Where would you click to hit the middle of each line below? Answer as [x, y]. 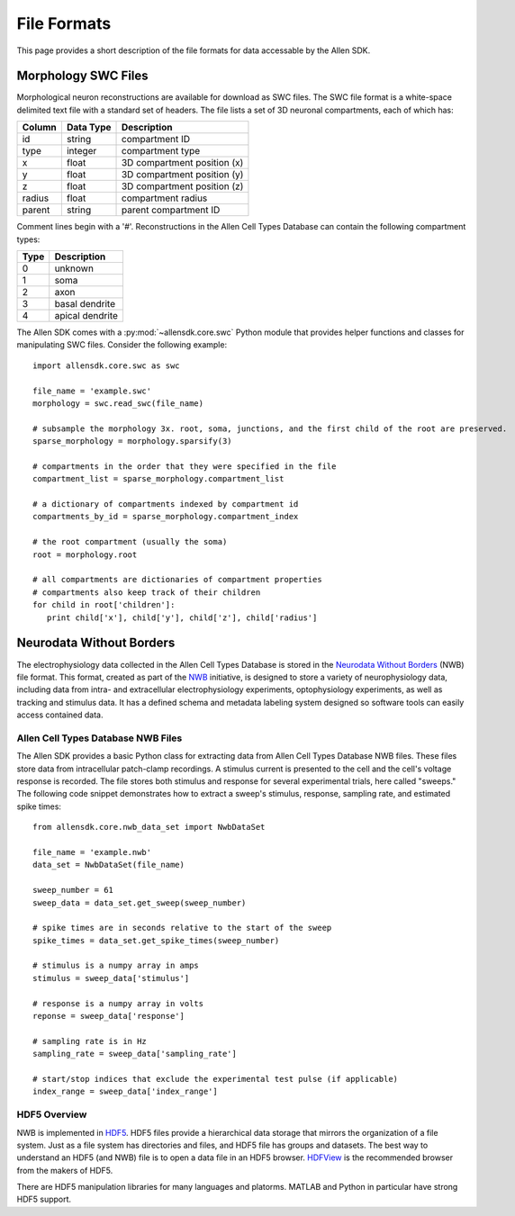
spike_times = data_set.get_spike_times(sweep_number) [156, 940]
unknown [74, 268]
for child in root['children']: [104, 605]
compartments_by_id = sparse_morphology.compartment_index [166, 517]
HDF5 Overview [52, 1114]
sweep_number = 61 [73, 890]
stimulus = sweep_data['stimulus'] [111, 978]
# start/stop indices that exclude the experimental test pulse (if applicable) [216, 1079]
